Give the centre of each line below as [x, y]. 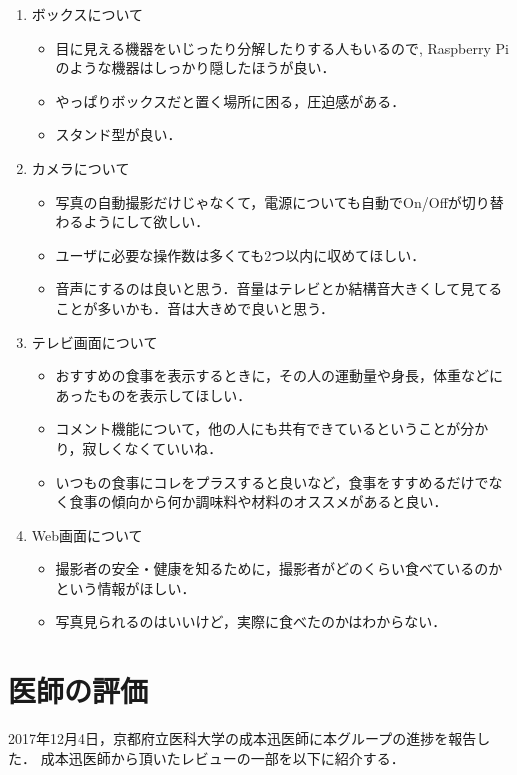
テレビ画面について [94, 341]
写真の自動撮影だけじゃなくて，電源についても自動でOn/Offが [258, 201]
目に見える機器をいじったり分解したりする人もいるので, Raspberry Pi [282, 47]
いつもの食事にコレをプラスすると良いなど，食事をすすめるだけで [272, 481]
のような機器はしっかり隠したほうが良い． [195, 67]
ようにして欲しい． [146, 221]
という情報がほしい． [125, 587]
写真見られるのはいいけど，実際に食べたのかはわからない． [251, 621]
